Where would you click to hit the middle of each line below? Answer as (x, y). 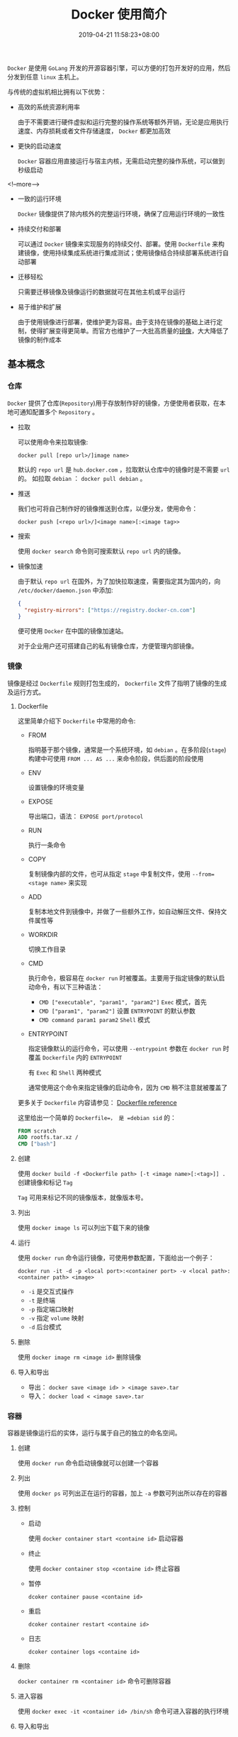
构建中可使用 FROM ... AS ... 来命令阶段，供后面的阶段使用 (116, 758)
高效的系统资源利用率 (49, 106)
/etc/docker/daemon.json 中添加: (65, 590)
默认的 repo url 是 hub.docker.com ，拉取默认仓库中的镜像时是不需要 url (124, 470)
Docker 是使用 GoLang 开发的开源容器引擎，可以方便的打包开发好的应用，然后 (119, 67)
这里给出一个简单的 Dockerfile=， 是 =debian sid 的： (97, 1117)
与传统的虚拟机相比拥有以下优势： (57, 91)
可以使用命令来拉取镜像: (53, 442)
